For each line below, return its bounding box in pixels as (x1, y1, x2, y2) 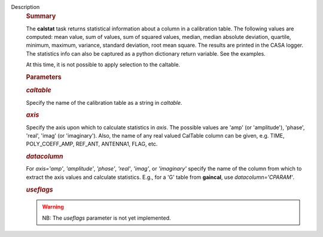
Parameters (26, 73, 62, 81)
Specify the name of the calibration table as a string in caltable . (26, 99, 182, 106)
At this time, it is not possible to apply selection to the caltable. (26, 61, 181, 68)
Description (11, 4, 40, 10)
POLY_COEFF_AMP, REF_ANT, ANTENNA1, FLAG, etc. (26, 141, 158, 148)
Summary (26, 12, 56, 20)
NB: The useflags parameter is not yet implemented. (42, 214, 171, 221)
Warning (42, 203, 64, 211)
